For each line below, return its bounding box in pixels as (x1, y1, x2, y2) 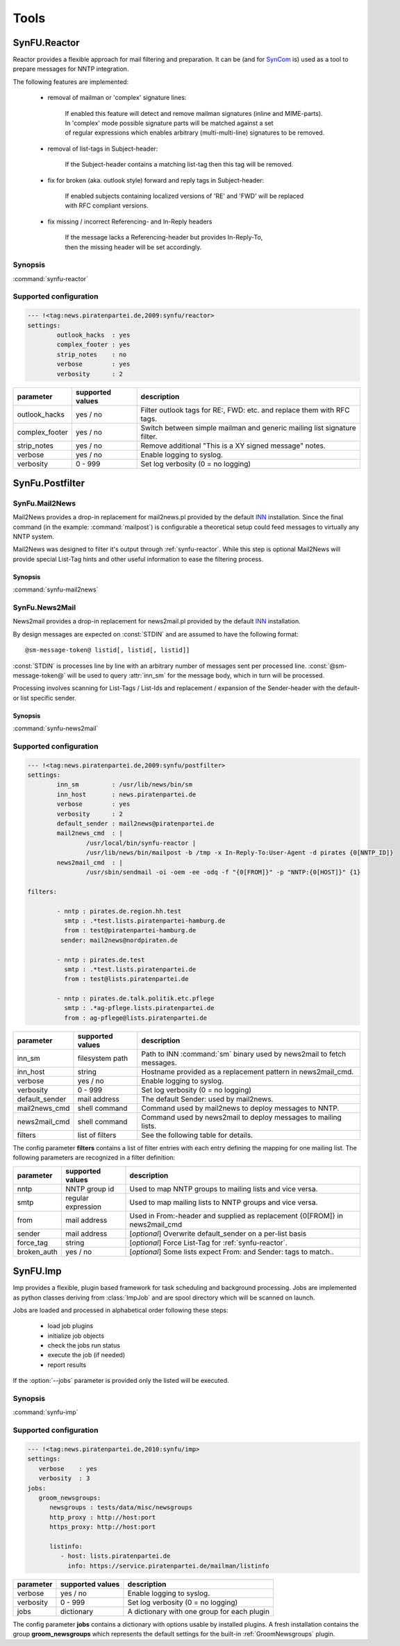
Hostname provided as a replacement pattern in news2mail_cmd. (141, 1066, 354, 1076)
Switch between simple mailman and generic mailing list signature (140, 423, 357, 433)
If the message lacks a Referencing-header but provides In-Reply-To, (65, 233, 263, 242)
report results (47, 1361, 87, 1369)
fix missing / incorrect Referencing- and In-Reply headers (47, 217, 212, 226)
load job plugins (47, 1322, 94, 1330)
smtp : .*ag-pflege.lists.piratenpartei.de (63, 1004, 215, 1012)
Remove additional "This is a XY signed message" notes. (140, 441, 326, 451)
